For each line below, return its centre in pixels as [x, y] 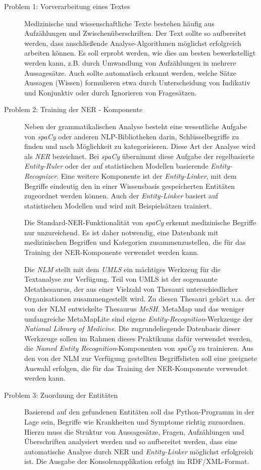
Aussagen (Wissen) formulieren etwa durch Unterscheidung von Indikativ [137, 83]
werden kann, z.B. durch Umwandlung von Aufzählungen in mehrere [130, 62]
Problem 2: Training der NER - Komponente [73, 109]
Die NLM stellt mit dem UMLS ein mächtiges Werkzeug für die [122, 269]
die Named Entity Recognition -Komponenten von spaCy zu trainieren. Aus [139, 348]
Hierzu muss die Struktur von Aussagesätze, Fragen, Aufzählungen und [134, 431]
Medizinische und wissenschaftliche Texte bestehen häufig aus [119, 23]
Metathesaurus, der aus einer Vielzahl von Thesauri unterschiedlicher [131, 289]
